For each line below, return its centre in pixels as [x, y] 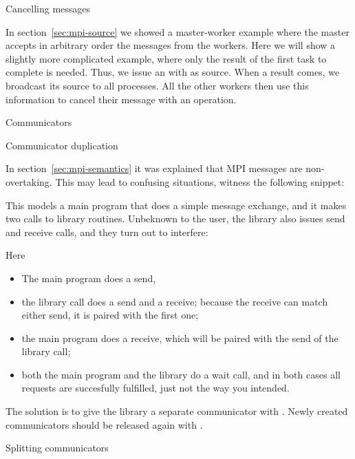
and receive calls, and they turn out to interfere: [107, 232]
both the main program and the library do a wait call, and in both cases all [181, 374]
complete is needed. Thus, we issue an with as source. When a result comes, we [173, 72]
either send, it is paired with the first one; [110, 315]
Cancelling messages [48, 8]
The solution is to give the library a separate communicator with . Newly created [177, 411]
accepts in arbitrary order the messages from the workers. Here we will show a [171, 45]
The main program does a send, [89, 278]
